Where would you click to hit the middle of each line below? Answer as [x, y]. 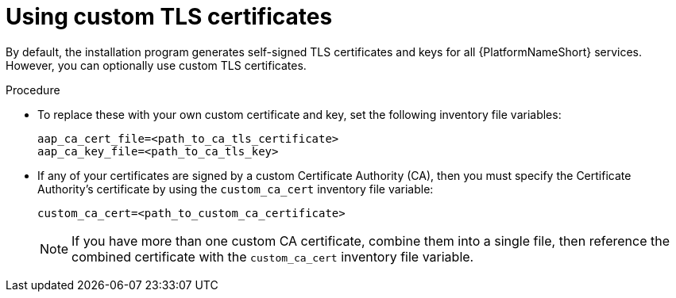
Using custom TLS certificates [169, 17]
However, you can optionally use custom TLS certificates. [156, 65]
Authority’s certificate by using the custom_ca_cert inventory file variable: [236, 189]
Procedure [33, 90]
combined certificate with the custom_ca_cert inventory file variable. [273, 256]
